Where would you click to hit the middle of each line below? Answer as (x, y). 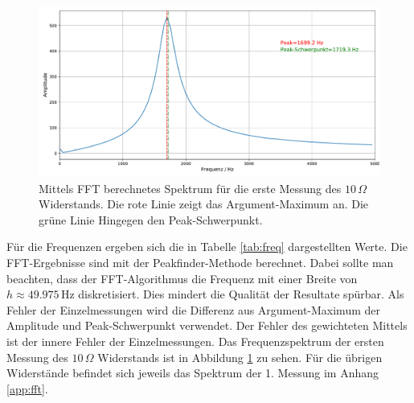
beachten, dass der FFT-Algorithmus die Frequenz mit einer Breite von (182, 278)
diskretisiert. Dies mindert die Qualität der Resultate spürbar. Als (241, 294)
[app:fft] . (27, 388)
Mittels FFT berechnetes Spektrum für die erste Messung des (190, 188)
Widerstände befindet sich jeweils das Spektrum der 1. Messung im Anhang (193, 373)
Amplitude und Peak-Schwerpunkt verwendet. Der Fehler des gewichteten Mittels (207, 325)
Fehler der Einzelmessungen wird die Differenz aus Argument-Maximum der (193, 309)
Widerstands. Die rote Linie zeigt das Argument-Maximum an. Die (204, 204)
